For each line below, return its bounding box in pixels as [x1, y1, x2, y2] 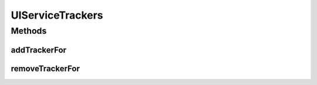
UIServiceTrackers [11, 9, 103, 22]
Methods [11, 26, 47, 36]
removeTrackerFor [11, 63, 80, 73]
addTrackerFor [11, 45, 67, 55]
